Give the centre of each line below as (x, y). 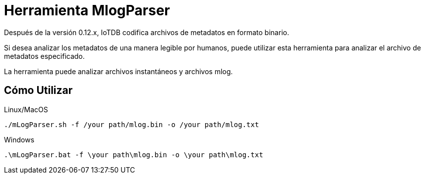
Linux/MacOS (26, 109)
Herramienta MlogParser (87, 10)
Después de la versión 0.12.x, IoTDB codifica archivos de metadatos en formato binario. (147, 32)
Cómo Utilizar (38, 90)
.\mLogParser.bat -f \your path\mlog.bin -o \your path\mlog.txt (134, 155)
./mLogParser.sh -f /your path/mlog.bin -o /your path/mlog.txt (132, 124)
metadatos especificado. (44, 56)
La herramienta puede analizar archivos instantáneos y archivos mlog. (119, 71)
